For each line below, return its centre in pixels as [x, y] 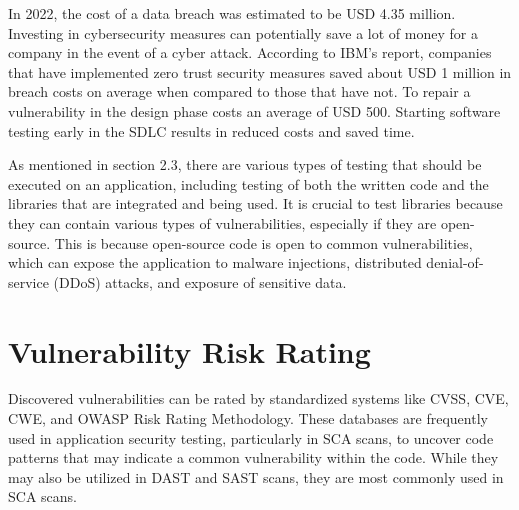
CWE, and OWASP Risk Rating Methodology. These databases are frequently [248, 418]
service [28, 281]
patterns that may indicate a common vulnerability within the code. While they [253, 457]
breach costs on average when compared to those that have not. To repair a [239, 91]
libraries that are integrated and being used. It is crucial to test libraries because [255, 203]
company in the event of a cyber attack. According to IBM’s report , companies [250, 52]
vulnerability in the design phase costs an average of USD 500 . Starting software [254, 110]
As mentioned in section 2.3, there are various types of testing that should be [245, 164]
